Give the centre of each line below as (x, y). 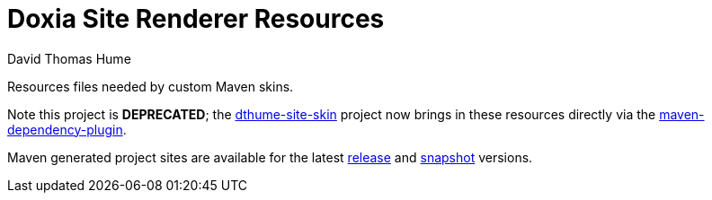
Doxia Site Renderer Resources (196, 19)
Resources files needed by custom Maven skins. (151, 86)
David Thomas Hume (69, 58)
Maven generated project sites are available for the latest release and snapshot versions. (270, 157)
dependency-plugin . (67, 129)
